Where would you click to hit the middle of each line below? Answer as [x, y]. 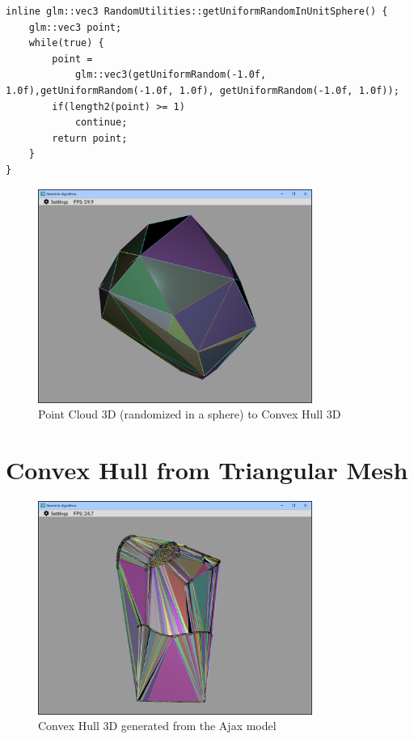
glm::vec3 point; [75, 27]
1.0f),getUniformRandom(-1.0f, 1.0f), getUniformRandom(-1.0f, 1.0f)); [203, 90]
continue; [101, 123]
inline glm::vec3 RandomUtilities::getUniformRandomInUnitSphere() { [197, 11]
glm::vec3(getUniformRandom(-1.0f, [171, 75]
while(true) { [66, 43]
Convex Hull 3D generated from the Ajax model [157, 726]
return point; [90, 138]
